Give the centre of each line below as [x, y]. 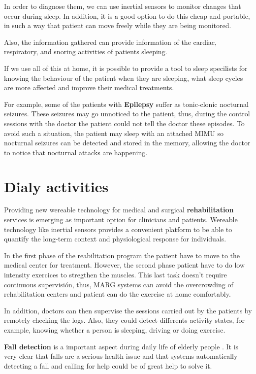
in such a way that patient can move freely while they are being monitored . [118, 25]
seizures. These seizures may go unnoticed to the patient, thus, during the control [127, 114]
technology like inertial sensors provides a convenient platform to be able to [118, 229]
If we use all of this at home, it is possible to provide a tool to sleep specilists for [126, 68]
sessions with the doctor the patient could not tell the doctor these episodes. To [124, 123]
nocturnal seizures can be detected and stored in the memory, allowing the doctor [127, 143]
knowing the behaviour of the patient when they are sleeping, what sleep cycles [124, 78]
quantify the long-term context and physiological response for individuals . [115, 239]
